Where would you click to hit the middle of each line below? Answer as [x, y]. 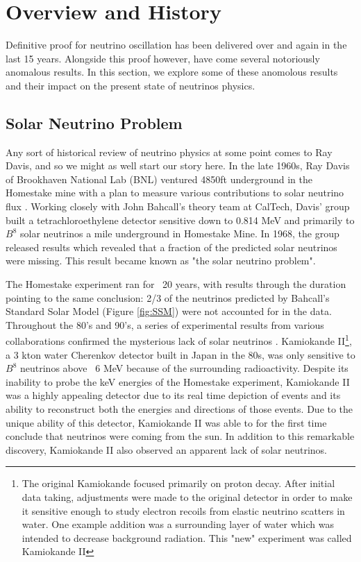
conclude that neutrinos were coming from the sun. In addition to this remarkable [180, 436]
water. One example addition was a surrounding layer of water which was [178, 524]
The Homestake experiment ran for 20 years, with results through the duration [176, 284]
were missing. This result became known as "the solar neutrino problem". [161, 261]
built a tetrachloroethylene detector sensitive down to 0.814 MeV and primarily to [180, 220]
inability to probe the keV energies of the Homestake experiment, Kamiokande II [178, 381]
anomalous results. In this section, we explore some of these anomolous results [172, 72]
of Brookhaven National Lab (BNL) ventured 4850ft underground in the [159, 179]
